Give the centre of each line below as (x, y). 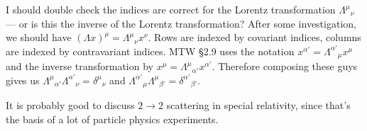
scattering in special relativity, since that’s (258, 105)
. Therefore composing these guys (285, 66)
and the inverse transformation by (80, 66)
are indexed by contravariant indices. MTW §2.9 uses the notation (150, 51)
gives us (23, 80)
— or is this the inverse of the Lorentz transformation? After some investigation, (181, 23)
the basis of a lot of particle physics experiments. (112, 119)
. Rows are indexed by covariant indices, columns (254, 37)
